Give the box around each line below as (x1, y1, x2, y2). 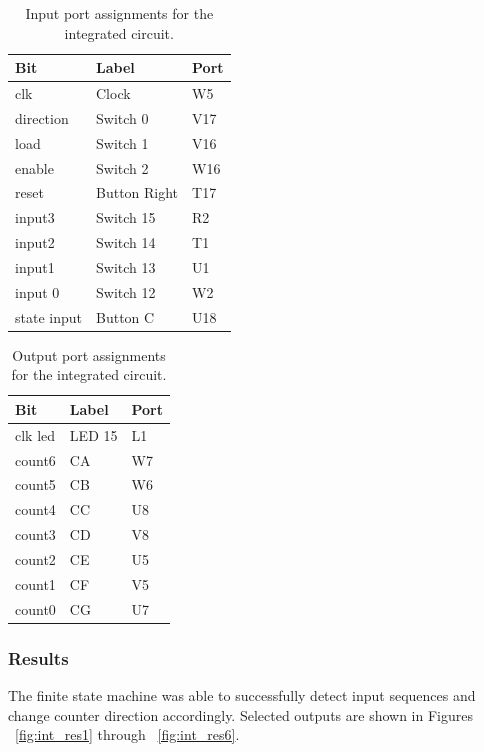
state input (15, 306, 82, 327)
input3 (15, 207, 55, 228)
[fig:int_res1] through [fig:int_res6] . (15, 724, 240, 745)
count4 (15, 499, 56, 520)
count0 (15, 598, 56, 619)
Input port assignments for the (25, 3, 214, 23)
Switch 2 (95, 157, 149, 178)
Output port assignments (12, 344, 166, 365)
